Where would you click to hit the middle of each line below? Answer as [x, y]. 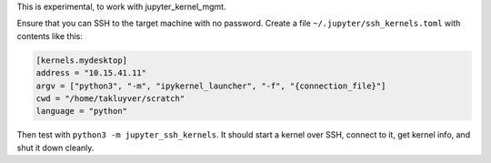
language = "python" [81, 111]
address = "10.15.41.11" [91, 73]
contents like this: [50, 36]
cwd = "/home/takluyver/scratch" [110, 98]
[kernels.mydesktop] [81, 60]
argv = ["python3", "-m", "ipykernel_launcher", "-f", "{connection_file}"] [211, 86]
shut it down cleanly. [55, 148]
